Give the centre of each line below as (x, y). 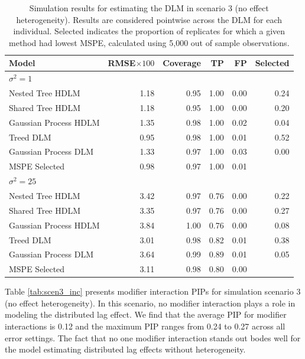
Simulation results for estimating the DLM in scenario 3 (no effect (149, 8)
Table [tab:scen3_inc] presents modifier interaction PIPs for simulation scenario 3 (153, 291)
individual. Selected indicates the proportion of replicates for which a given (149, 31)
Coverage (182, 63)
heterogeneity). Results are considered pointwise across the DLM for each (149, 19)
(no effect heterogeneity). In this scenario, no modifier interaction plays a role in (150, 303)
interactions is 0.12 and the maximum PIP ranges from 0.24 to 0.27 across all (145, 326)
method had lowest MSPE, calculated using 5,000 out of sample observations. (149, 42)
